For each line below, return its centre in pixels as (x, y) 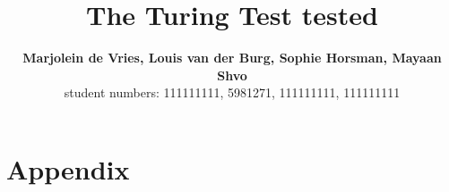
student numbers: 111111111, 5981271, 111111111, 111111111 (232, 92)
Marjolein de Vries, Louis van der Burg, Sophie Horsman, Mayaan (232, 58)
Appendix (68, 168)
